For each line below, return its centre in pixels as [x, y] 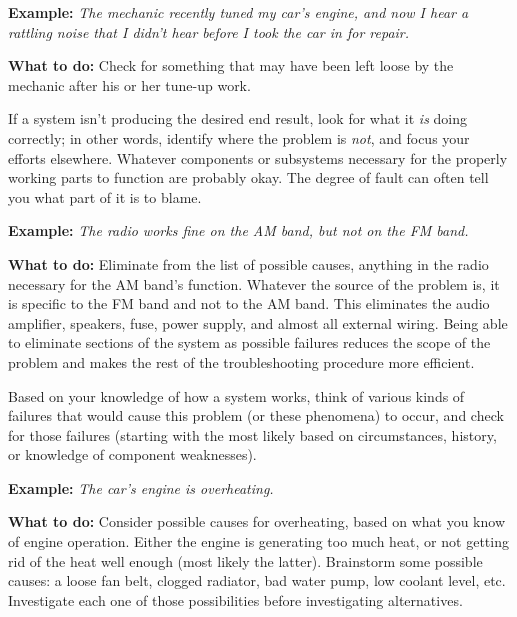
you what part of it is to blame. [105, 196]
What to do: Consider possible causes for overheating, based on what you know [257, 521]
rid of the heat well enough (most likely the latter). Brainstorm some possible [245, 560]
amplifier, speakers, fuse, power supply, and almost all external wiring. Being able [258, 322]
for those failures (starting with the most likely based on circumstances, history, [252, 434]
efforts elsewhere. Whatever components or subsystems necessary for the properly [258, 157]
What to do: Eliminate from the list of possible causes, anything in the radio [248, 263]
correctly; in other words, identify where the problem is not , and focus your [239, 137]
